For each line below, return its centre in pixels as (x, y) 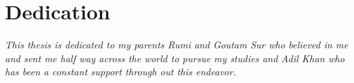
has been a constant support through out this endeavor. (120, 72)
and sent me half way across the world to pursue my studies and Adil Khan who (175, 58)
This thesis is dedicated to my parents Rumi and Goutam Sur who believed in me (177, 45)
